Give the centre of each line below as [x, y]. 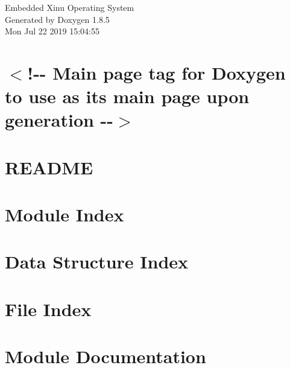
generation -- [59, 120]
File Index [48, 309]
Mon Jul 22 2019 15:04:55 [52, 31]
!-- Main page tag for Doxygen [156, 72]
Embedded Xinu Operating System [70, 7]
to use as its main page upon [127, 96]
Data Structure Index [97, 262]
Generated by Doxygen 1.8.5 [57, 19]
